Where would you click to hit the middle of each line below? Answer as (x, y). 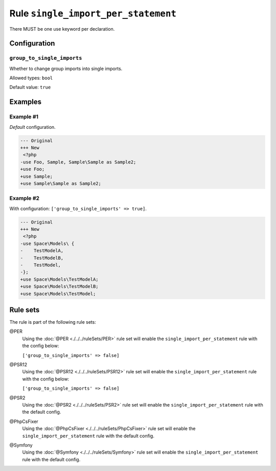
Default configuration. (32, 127)
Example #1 (24, 117)
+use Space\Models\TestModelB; (60, 287)
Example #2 (25, 198)
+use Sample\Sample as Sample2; (61, 183)
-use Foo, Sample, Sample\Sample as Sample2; (78, 162)
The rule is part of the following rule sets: (53, 322)
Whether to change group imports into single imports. (66, 69)
